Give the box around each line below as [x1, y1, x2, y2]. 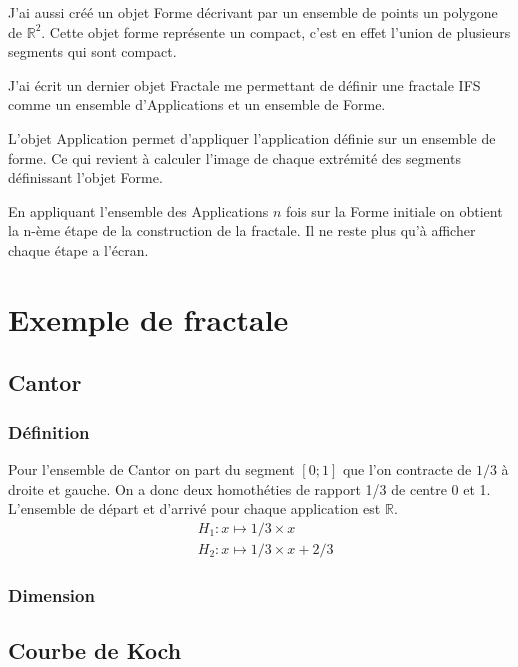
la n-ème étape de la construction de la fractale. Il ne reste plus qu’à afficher [8, 220, 476, 241]
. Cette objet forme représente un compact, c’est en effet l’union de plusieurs [41, 21, 511, 42]
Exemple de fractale [8, 298, 289, 339]
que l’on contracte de [342, 458, 472, 479]
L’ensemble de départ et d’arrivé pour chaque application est [8, 498, 381, 519]
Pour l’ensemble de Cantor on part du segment [8, 458, 295, 479]
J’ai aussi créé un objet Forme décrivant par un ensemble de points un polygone [8, 2, 498, 22]
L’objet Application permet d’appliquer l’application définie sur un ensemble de [8, 127, 496, 148]
